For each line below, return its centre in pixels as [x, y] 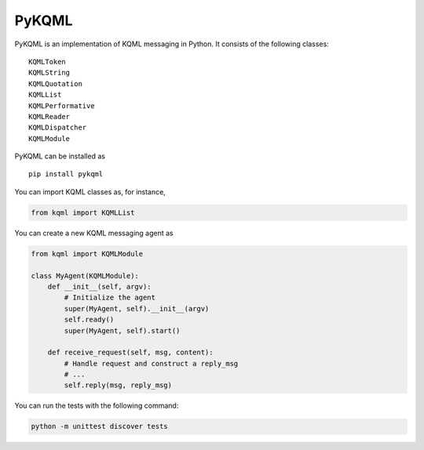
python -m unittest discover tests [99, 426]
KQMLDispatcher [58, 128]
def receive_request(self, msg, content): [130, 352]
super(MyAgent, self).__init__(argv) [137, 308]
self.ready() [89, 320]
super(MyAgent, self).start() [122, 330]
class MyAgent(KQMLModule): [85, 276]
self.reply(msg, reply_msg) [118, 385]
